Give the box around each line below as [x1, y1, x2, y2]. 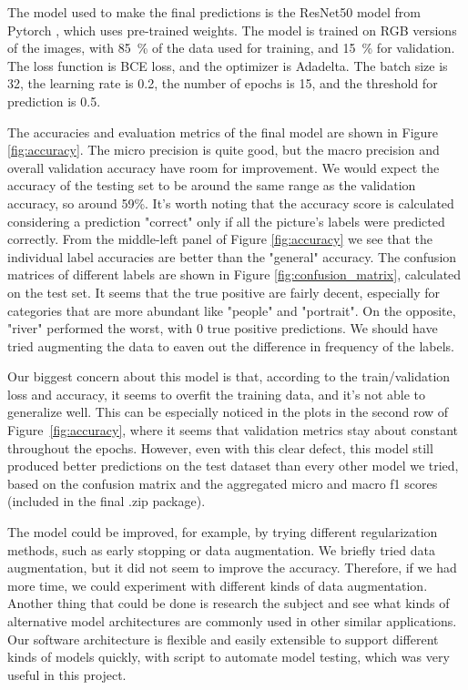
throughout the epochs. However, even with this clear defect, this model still [7, 438, 433, 457]
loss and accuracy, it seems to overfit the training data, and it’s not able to [7, 384, 425, 403]
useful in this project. [7, 665, 127, 684]
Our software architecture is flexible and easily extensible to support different [7, 629, 439, 648]
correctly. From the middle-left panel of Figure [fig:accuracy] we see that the [7, 229, 432, 249]
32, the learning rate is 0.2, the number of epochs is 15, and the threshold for [7, 74, 438, 93]
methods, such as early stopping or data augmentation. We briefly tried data [7, 540, 435, 559]
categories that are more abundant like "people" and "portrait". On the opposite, [7, 300, 456, 320]
